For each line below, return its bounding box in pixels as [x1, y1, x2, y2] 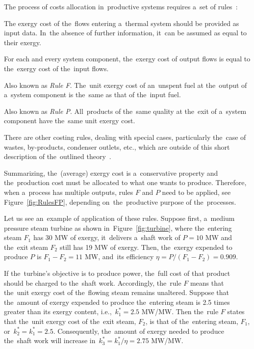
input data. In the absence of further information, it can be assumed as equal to [4, 27, 247, 38]
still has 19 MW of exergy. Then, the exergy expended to [59, 242, 232, 252]
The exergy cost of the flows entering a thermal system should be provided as [4, 18, 239, 28]
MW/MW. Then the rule [141, 306, 219, 317]
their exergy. [4, 37, 41, 47]
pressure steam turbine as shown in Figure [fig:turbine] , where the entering [4, 222, 232, 233]
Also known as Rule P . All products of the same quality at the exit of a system [4, 106, 247, 116]
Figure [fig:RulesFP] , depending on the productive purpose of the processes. [4, 196, 236, 207]
